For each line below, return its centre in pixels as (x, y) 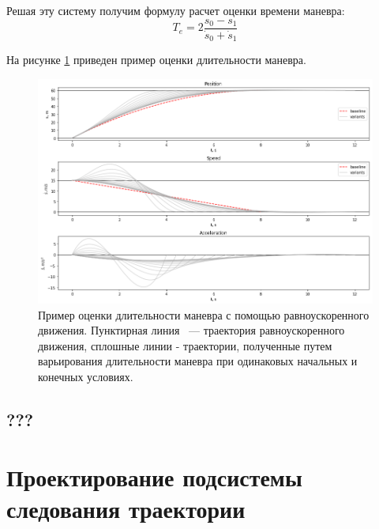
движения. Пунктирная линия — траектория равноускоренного (191, 330)
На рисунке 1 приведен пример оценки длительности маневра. (156, 60)
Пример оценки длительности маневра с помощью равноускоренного (204, 314)
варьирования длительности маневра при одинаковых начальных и (198, 361)
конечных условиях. (86, 376)
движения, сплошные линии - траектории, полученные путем (185, 345)
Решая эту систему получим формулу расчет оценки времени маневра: (176, 10)
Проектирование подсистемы (154, 477)
